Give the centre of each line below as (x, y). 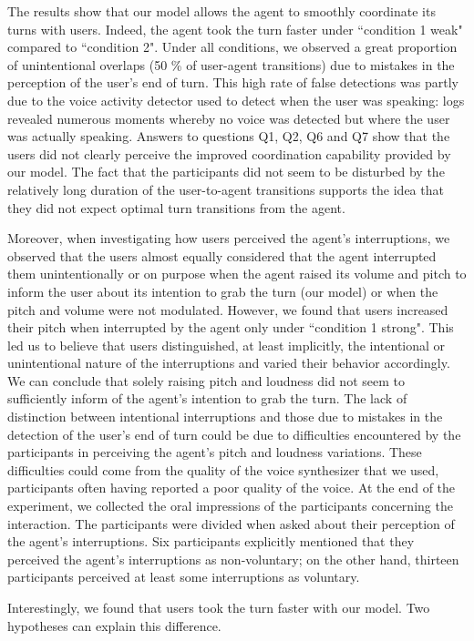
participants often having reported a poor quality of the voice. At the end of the (232, 488)
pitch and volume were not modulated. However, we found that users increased (228, 309)
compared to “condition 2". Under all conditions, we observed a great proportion (232, 47)
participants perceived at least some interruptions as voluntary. (184, 577)
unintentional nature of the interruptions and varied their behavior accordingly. (229, 363)
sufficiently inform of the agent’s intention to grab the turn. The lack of (207, 398)
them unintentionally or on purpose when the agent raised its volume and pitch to (237, 274)
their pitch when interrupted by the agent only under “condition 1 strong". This (231, 327)
